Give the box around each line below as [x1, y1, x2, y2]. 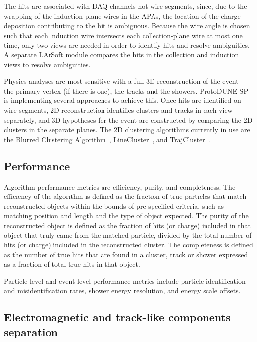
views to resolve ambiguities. [4, 59, 91, 69]
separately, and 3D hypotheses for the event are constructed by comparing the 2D [4, 114, 253, 125]
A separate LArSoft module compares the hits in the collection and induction [4, 49, 239, 59]
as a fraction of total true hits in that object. [4, 259, 140, 269]
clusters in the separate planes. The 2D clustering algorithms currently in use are [4, 124, 250, 135]
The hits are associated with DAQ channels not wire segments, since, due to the [4, 1, 247, 11]
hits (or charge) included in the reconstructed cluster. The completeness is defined [4, 240, 253, 250]
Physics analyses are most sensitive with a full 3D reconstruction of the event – [4, 76, 245, 86]
